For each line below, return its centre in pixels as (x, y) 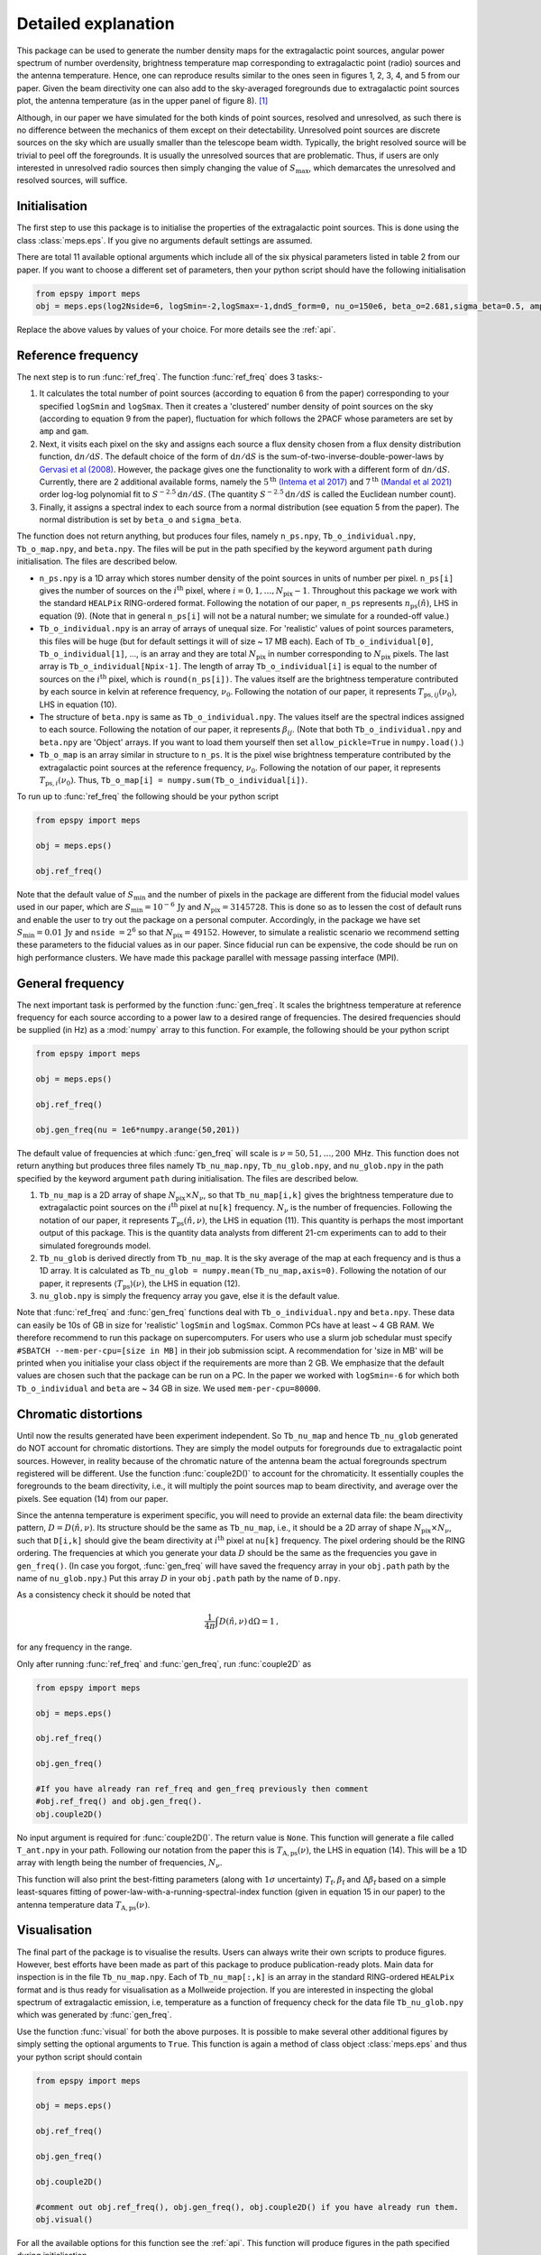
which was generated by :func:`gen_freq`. (94, 2015)
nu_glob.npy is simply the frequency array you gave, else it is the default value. (189, 1296)
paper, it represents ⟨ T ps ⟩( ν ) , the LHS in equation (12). (140, 1284)
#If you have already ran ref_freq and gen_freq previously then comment (202, 1789)
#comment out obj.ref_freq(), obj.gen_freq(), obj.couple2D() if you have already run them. (247, 2207)
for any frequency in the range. (74, 1647)
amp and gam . (64, 431)
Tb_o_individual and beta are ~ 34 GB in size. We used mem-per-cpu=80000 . (169, 1388)
